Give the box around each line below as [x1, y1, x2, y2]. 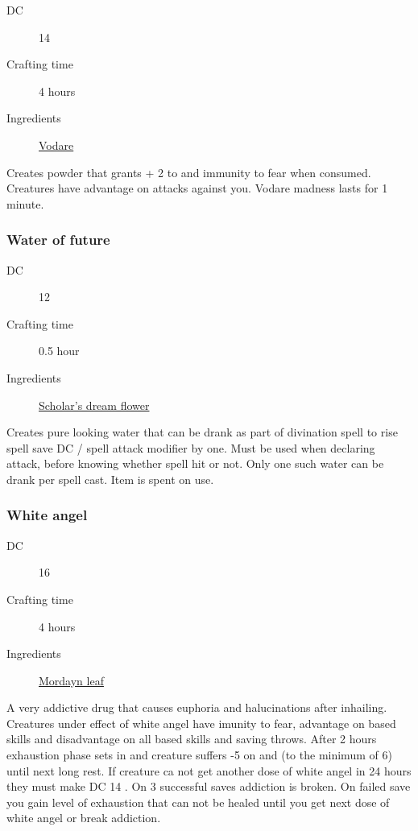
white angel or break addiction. [6, 809, 161, 826]
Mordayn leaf [39, 672, 104, 688]
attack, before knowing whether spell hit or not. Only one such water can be [6, 455, 384, 472]
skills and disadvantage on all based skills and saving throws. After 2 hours [6, 730, 377, 747]
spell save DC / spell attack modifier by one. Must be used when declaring [6, 439, 375, 456]
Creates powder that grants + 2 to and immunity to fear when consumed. [6, 163, 371, 180]
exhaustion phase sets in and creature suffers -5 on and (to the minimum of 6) [6, 746, 392, 763]
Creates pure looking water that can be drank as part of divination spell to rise [6, 424, 398, 440]
